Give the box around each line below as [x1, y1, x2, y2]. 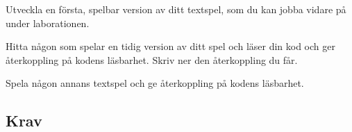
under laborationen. [6, 15, 90, 30]
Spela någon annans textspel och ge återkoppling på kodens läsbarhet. [6, 76, 304, 90]
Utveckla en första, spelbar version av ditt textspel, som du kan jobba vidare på [6, 2, 346, 16]
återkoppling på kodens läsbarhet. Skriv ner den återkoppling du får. [6, 52, 298, 67]
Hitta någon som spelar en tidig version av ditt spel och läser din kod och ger [6, 39, 335, 53]
